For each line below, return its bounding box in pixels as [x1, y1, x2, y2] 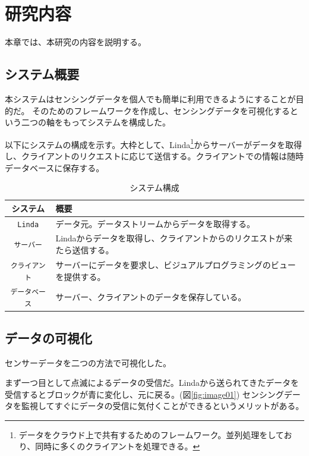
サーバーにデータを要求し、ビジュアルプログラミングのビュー [55, 258, 296, 271]
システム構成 [130, 181, 179, 194]
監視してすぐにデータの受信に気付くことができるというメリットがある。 [21, 400, 304, 412]
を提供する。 [55, 270, 106, 282]
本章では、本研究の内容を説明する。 [5, 36, 146, 48]
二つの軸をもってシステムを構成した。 [21, 116, 171, 128]
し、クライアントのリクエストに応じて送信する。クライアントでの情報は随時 [5, 149, 304, 162]
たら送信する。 [55, 244, 114, 256]
